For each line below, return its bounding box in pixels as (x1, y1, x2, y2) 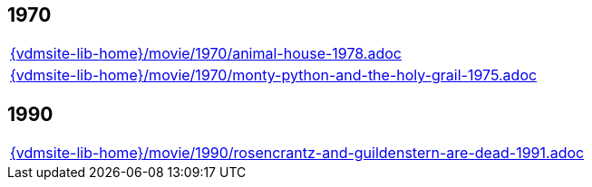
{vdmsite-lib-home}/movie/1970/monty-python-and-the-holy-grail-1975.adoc (10, 66, 538, 85)
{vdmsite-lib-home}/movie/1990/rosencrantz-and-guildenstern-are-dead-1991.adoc (10, 144, 585, 163)
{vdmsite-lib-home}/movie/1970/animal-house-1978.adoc (10, 44, 402, 63)
